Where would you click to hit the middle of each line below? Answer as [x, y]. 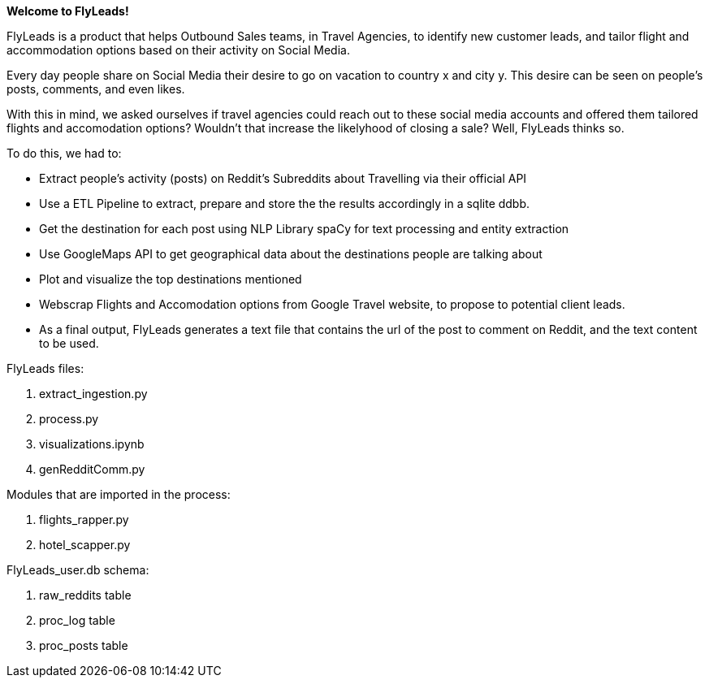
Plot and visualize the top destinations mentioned [171, 279]
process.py [69, 419]
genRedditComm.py [92, 469]
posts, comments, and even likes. [96, 89]
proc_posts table [84, 645]
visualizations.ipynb [92, 444]
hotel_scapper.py [85, 545]
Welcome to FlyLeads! [68, 11]
